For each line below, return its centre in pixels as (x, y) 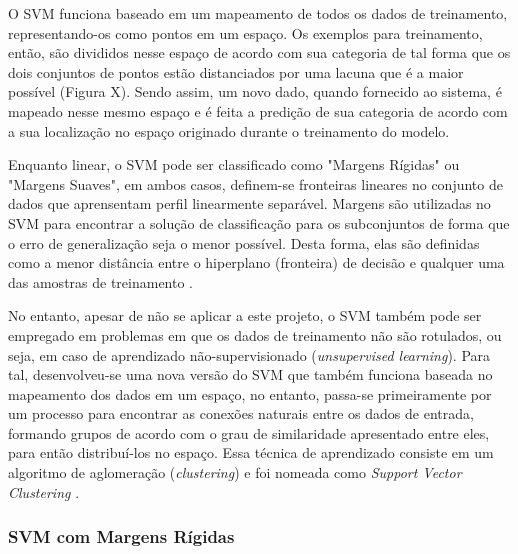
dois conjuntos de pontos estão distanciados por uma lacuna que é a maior (236, 71)
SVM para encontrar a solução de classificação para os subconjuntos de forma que (259, 222)
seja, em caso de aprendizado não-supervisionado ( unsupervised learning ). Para (249, 354)
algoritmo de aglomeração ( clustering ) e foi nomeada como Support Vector (235, 472)
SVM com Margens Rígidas (121, 536)
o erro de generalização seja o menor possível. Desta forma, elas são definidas (244, 242)
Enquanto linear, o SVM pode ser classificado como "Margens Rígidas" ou (234, 164)
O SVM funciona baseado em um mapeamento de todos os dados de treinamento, (258, 13)
